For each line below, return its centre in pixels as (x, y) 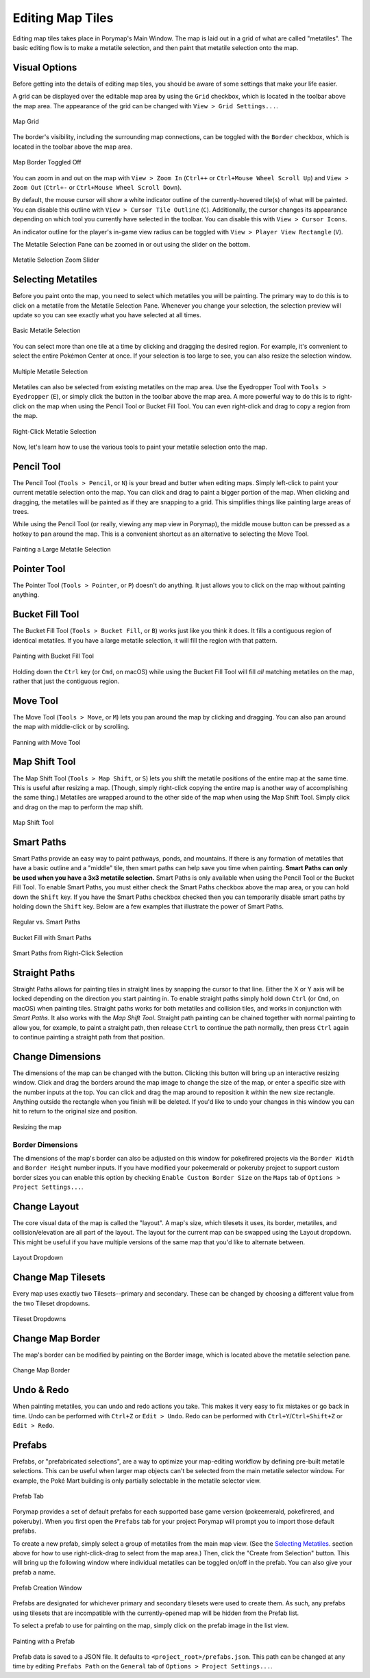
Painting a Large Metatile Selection (62, 550)
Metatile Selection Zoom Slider (56, 260)
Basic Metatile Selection (47, 331)
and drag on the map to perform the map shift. (78, 807)
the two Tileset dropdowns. (51, 1303)
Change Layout (46, 1206)
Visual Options (45, 67)
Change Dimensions (57, 1056)
